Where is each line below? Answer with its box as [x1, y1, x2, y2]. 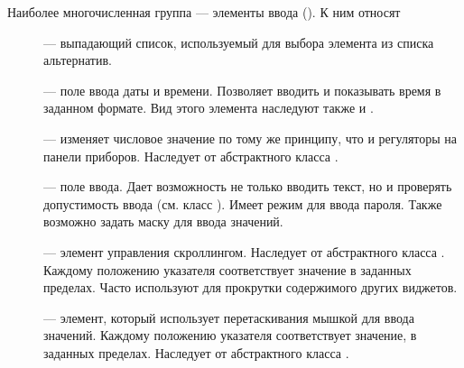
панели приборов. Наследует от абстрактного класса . [43, 146, 339, 165]
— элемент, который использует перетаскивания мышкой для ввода [43, 308, 414, 327]
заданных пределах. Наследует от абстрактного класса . [43, 343, 349, 362]
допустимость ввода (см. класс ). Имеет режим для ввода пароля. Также [43, 194, 442, 213]
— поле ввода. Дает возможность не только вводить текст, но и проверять [43, 177, 452, 196]
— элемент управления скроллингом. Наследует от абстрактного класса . [43, 242, 445, 261]
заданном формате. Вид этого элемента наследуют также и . [43, 98, 374, 117]
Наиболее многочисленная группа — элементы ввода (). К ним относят [7, 3, 401, 21]
